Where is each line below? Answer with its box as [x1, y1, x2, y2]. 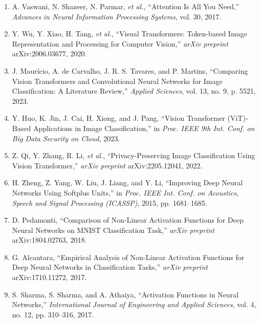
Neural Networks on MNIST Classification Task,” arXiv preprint [12, 224, 214, 235]
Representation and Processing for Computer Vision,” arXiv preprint [12, 38, 228, 49]
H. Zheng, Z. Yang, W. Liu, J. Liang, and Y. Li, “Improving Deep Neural [12, 177, 243, 188]
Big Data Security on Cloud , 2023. [12, 133, 120, 143]
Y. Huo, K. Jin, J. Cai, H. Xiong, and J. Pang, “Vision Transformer [12, 113, 225, 123]
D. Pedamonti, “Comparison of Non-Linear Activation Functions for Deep [12, 214, 244, 225]
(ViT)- [227, 113, 248, 123]
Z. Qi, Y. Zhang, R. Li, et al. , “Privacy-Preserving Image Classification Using [12, 150, 255, 161]
